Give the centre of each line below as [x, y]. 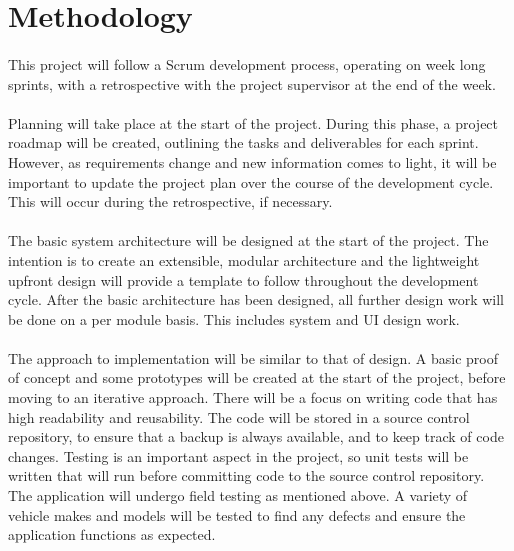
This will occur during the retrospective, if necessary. [170, 201]
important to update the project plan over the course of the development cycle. [251, 181]
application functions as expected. [112, 534]
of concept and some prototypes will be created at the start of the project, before [257, 377]
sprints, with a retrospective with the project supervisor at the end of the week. [252, 83]
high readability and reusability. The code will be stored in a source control [239, 416]
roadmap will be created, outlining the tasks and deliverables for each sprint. [243, 142]
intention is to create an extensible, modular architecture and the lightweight [244, 259]
